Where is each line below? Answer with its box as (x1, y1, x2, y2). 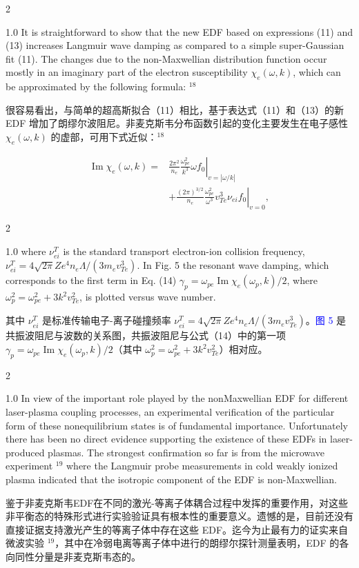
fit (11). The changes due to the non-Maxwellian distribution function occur (6, 51, 327, 65)
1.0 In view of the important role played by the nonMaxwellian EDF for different (6, 391, 349, 405)
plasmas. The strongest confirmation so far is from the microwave (48, 445, 324, 459)
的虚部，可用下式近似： (50, 129, 157, 143)
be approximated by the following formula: (6, 79, 186, 94)
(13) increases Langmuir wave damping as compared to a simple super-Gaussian (6, 38, 345, 52)
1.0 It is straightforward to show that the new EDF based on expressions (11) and (6, 24, 353, 39)
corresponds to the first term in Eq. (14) (6, 273, 177, 287)
